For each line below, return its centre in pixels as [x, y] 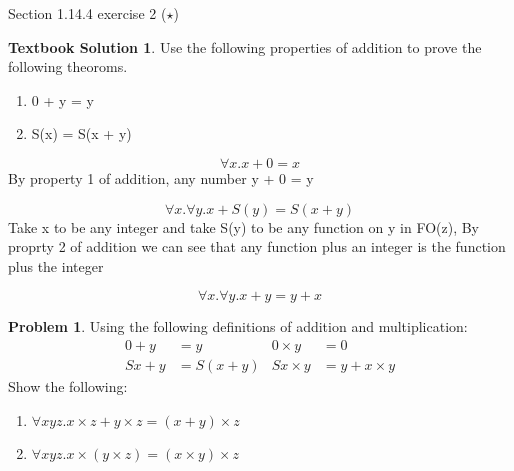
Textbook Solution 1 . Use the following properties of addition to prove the [245, 46]
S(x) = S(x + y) [81, 133]
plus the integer [56, 265]
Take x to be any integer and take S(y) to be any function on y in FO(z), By [243, 226]
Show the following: [68, 386]
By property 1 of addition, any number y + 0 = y [161, 177]
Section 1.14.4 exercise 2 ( [87, 13]
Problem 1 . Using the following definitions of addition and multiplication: [238, 326]
